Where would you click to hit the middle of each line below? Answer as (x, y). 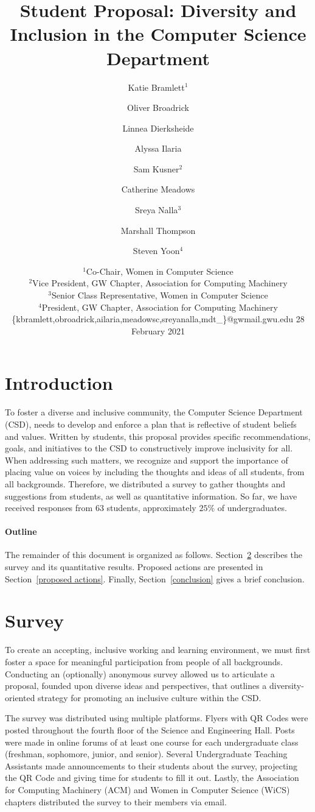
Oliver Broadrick (158, 108)
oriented (20, 697)
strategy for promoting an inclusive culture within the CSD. (150, 697)
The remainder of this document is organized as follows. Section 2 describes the (154, 555)
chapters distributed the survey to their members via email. (116, 801)
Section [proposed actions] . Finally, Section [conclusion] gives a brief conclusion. (155, 578)
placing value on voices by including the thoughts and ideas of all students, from (155, 472)
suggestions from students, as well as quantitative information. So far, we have (151, 496)
